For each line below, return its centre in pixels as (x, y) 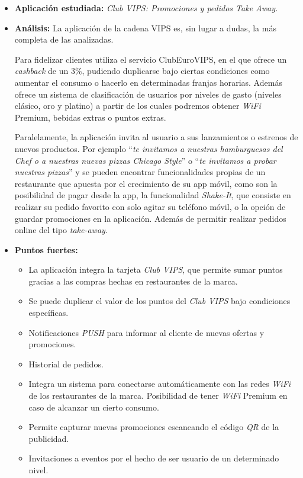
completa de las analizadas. (64, 39)
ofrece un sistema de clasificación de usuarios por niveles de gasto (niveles (148, 94)
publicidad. (49, 438)
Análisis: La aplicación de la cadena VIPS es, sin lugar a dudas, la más (145, 28)
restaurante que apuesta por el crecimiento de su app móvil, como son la (146, 183)
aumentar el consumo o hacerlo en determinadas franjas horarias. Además (148, 82)
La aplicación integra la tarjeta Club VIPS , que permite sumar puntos (156, 269)
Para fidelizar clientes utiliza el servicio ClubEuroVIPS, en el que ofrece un (151, 59)
